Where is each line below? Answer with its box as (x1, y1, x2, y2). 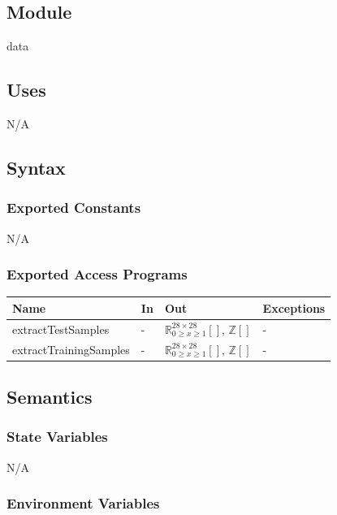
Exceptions (262, 299, 326, 316)
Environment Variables (6, 493, 160, 513)
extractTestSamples (12, 320, 110, 337)
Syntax (6, 154, 66, 180)
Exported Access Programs (6, 264, 188, 284)
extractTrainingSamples (12, 340, 130, 357)
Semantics (6, 384, 93, 409)
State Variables (6, 426, 108, 447)
